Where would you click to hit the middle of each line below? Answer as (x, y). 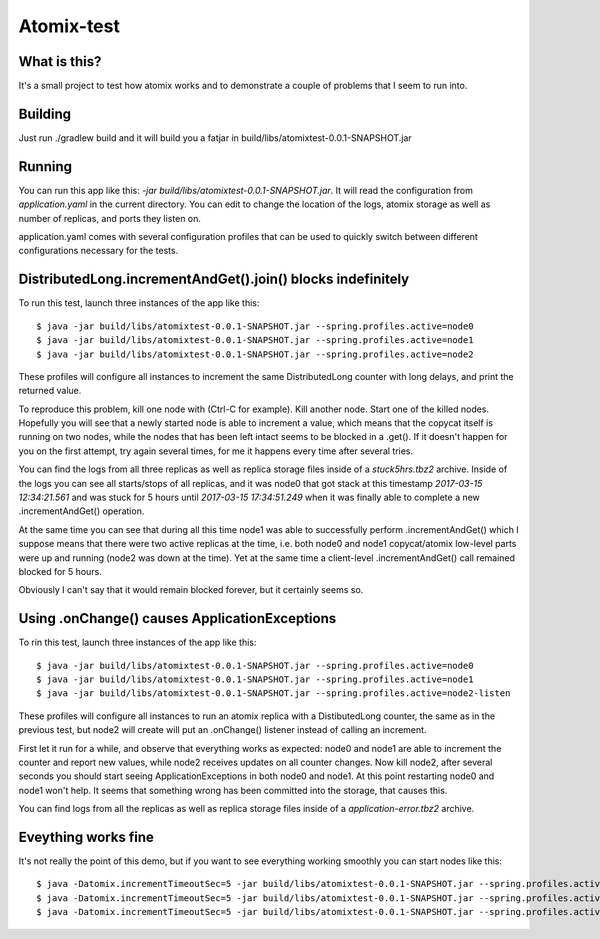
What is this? (60, 61)
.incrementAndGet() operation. (81, 511)
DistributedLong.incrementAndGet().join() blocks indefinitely (214, 279)
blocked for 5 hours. (60, 571)
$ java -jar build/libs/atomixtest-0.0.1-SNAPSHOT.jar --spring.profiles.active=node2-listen (273, 693)
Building (45, 113)
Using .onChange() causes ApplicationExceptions (177, 618)
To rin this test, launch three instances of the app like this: (137, 642)
